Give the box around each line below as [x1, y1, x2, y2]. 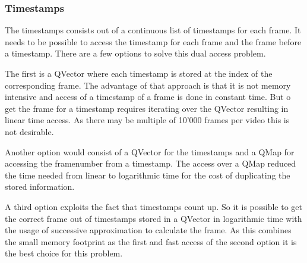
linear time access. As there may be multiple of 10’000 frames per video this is [5, 114, 290, 126]
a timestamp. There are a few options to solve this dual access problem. [5, 47, 266, 60]
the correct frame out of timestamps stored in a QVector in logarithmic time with [5, 212, 302, 224]
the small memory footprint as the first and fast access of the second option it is [5, 235, 297, 248]
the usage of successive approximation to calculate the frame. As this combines [5, 224, 292, 236]
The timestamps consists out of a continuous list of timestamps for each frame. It [5, 24, 301, 36]
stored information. [5, 180, 75, 193]
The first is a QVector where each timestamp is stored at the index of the [5, 67, 273, 79]
